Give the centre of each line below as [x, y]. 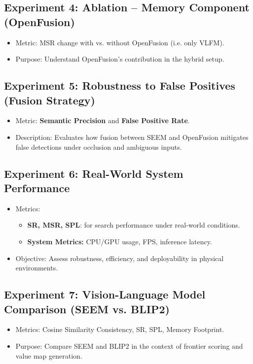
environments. [37, 268]
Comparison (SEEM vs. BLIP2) [87, 309]
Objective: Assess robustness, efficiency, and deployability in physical [120, 258]
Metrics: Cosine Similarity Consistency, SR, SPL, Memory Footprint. [120, 329]
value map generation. [49, 355]
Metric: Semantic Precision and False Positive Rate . [103, 120]
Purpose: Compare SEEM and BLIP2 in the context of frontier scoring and [129, 346]
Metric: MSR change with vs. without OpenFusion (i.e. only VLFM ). [120, 42]
